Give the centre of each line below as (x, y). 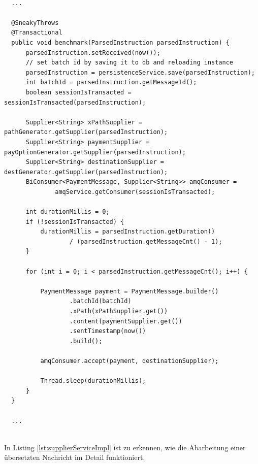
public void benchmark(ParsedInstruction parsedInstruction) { (120, 42)
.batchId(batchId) (100, 301)
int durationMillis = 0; (68, 212)
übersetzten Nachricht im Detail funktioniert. (75, 457)
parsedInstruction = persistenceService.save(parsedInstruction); (140, 72)
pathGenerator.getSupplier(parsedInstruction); (86, 132)
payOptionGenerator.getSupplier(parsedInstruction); (95, 152)
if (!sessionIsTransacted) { (75, 222)
